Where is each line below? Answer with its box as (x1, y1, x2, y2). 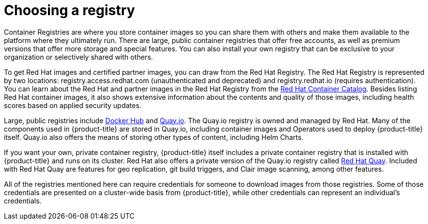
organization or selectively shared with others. (4, 52, 153, 61)
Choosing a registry (4, 2, 135, 19)
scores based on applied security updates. (4, 101, 142, 110)
